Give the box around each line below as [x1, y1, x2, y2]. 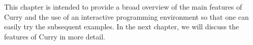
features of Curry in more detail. [4, 31, 105, 41]
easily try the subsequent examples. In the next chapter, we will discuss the [4, 21, 239, 32]
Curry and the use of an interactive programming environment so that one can [4, 11, 249, 22]
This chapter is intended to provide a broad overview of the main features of [4, 2, 242, 12]
